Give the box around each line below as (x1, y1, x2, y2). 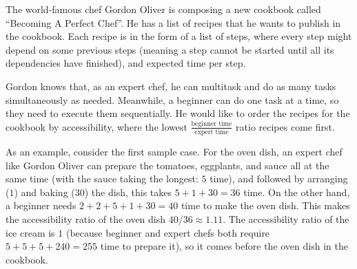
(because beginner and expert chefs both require (65, 225, 270, 239)
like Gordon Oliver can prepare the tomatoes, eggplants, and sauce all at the (6, 158, 329, 172)
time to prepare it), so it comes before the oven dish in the (100, 239, 348, 253)
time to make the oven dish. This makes (181, 198, 350, 213)
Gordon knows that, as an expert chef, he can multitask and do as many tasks (6, 78, 336, 93)
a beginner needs (6, 198, 76, 213)
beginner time (191, 120, 232, 128)
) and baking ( (14, 184, 75, 199)
